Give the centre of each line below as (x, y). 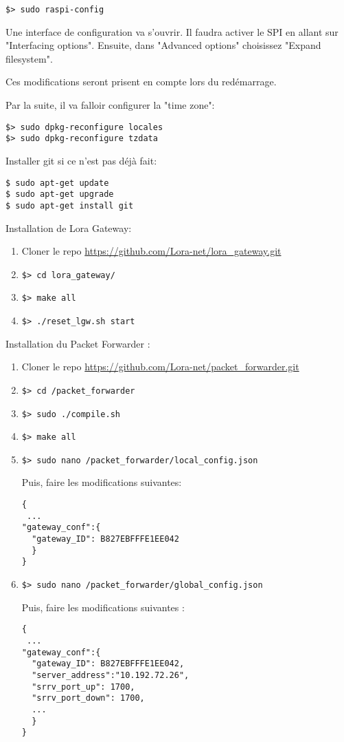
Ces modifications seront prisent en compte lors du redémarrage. (141, 82)
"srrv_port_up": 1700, (83, 687)
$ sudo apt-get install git (70, 205)
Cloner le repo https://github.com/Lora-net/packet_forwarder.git (160, 367)
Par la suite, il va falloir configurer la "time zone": (110, 105)
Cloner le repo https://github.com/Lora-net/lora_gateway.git (151, 251)
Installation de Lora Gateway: (69, 227)
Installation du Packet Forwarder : (78, 343)
